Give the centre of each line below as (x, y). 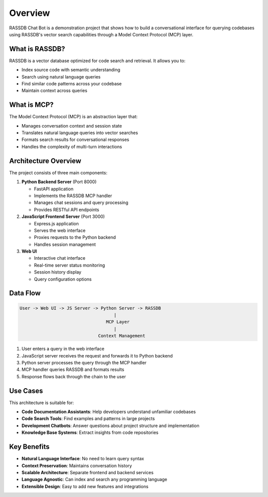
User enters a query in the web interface (63, 349)
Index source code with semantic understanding (71, 70)
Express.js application (56, 223)
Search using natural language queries (61, 76)
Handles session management (65, 244)
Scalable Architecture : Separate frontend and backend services (88, 472)
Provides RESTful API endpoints (67, 210)
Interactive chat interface (60, 258)
